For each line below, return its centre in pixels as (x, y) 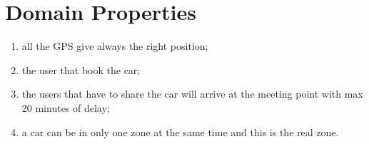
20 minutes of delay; (66, 107)
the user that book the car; (81, 70)
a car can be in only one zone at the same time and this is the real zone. (180, 132)
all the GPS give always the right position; (115, 46)
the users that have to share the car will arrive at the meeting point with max (192, 94)
